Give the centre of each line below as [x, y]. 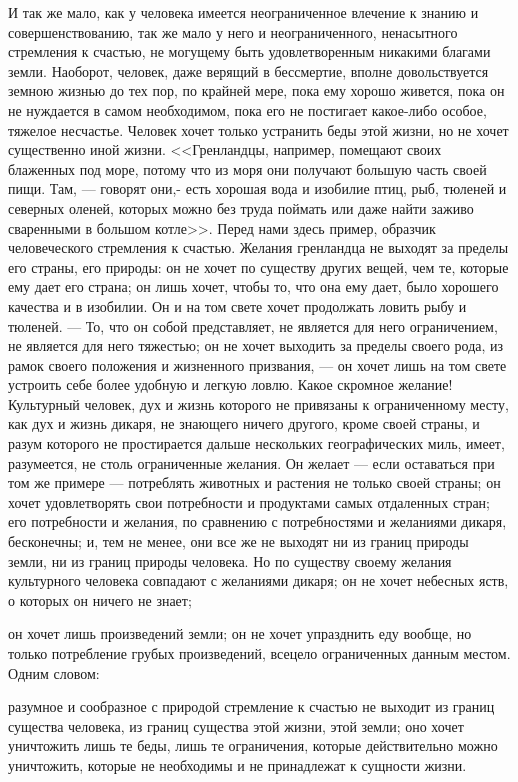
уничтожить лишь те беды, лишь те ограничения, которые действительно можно [253, 745]
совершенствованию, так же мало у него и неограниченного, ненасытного [233, 31]
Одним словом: [54, 672]
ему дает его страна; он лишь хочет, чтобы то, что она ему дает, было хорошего [253, 286]
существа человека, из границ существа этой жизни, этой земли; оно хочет [236, 725]
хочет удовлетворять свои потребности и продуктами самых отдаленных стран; [249, 501]
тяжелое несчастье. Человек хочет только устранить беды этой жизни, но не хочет [258, 129]
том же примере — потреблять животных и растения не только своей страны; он [254, 482]
